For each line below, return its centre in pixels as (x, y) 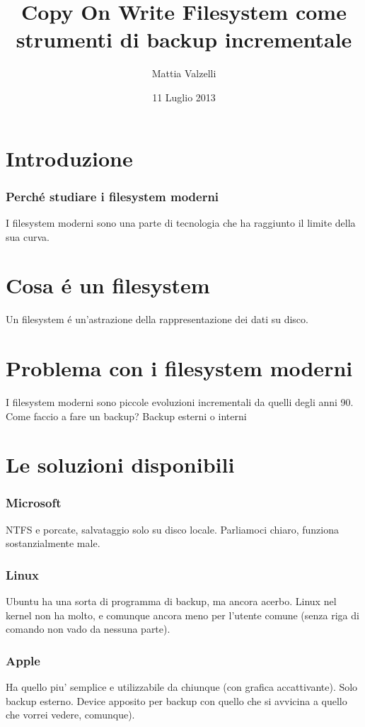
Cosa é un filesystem (108, 285)
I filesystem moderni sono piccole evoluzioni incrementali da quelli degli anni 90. (180, 401)
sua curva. (28, 236)
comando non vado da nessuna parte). (88, 629)
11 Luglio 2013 (184, 97)
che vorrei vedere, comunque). (70, 715)
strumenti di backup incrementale (184, 39)
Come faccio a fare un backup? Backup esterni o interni (126, 416)
